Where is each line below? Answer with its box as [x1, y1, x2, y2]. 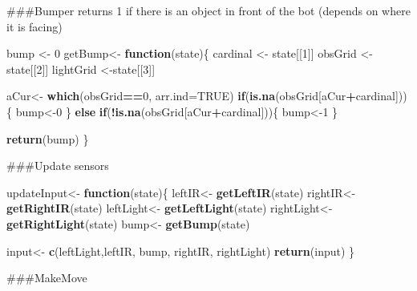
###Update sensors [6, 157, 109, 174]
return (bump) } [6, 130, 89, 147]
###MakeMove [6, 269, 87, 286]
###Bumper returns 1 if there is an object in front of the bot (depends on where [6, 2, 411, 18]
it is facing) [6, 18, 63, 34]
